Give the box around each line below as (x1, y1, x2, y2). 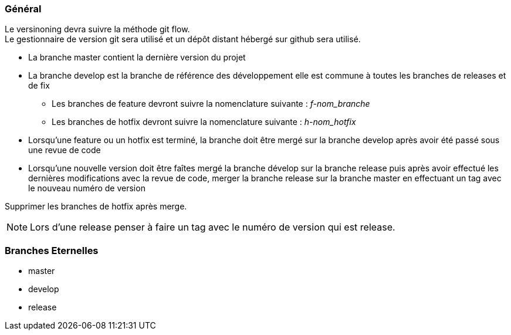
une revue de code (28, 145, 101, 155)
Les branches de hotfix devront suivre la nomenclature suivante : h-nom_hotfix (52, 117, 356, 127)
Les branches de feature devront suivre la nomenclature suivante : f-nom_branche (52, 99, 370, 109)
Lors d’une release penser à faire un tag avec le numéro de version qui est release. (30, 221, 395, 234)
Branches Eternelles (5, 244, 99, 256)
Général (5, 3, 42, 15)
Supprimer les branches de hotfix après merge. (5, 201, 187, 212)
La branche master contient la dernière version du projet (28, 52, 246, 63)
